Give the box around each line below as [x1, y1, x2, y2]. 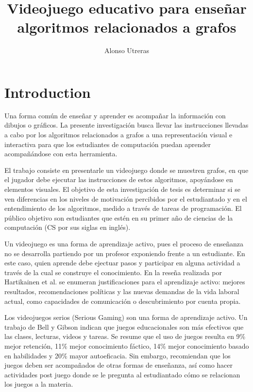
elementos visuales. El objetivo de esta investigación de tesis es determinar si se [4, 184, 240, 194]
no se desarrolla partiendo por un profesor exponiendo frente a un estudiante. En [4, 248, 245, 258]
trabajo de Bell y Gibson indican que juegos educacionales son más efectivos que [4, 321, 244, 332]
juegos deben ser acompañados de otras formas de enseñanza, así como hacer [4, 360, 233, 370]
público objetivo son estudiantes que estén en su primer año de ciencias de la [4, 212, 233, 223]
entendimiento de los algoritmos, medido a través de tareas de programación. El [4, 203, 242, 213]
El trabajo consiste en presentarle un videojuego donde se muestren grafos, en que [4, 165, 249, 175]
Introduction [4, 82, 91, 102]
